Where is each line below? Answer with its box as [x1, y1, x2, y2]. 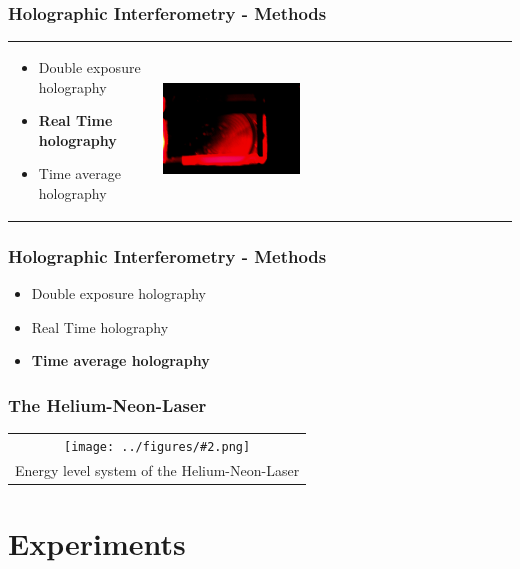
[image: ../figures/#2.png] [64, 440, 251, 454]
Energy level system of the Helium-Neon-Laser [15, 459, 300, 480]
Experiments [8, 523, 186, 564]
